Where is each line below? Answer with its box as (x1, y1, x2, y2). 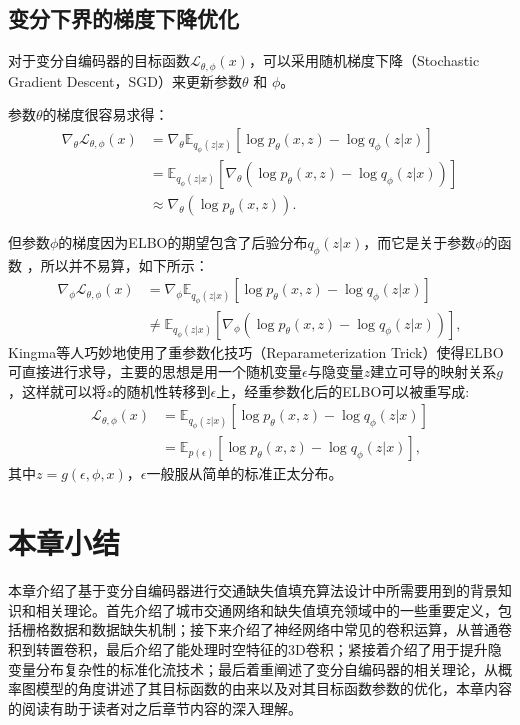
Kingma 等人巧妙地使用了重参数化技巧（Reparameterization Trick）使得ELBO (8, 341, 504, 362)
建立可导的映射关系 (370, 361, 497, 382)
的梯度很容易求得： (42, 104, 169, 125)
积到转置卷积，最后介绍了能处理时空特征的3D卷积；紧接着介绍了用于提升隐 (8, 638, 502, 659)
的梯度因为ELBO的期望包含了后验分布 (58, 232, 308, 253)
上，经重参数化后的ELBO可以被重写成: (216, 380, 470, 401)
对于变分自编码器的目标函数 (8, 50, 190, 71)
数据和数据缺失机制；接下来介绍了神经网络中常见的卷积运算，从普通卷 (49, 619, 512, 640)
